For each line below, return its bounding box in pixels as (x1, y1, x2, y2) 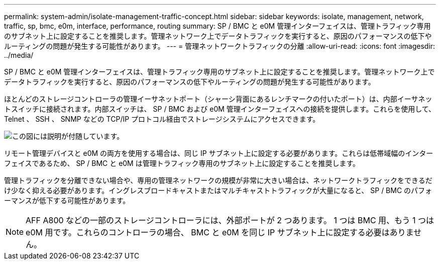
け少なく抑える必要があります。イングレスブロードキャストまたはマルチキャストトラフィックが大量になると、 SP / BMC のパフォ (4, 186, 432, 195)
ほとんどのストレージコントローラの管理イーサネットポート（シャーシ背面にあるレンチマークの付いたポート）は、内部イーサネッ (4, 95, 432, 103)
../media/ (4, 51, 34, 59)
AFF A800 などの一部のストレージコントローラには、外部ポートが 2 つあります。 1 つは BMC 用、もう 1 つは (26, 215, 434, 225)
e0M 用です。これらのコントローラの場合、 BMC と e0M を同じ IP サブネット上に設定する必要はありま (26, 227, 414, 237)
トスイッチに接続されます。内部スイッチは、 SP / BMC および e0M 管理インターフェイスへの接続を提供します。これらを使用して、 (4, 105, 436, 113)
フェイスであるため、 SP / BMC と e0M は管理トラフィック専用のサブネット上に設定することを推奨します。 (4, 159, 360, 167)
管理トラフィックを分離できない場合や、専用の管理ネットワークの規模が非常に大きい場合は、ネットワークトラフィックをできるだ (4, 176, 432, 185)
